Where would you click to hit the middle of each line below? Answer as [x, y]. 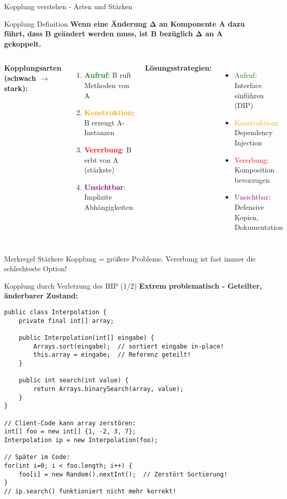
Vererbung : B [108, 149]
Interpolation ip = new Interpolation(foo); [81, 440]
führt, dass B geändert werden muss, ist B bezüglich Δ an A [114, 34]
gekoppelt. [23, 43]
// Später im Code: [37, 457]
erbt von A [101, 159]
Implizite [98, 197]
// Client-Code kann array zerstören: [70, 423]
